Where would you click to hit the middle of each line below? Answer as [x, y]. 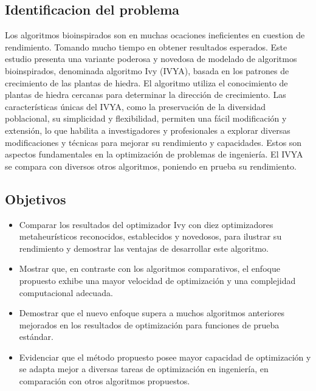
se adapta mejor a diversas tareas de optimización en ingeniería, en [144, 369]
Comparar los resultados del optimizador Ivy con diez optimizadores [146, 224]
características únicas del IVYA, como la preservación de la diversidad [136, 106]
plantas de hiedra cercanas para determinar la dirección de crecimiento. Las [146, 95]
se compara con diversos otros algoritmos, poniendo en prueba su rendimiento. [151, 166]
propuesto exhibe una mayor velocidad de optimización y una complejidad [157, 280]
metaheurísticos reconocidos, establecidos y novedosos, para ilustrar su [150, 236]
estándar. [36, 337]
